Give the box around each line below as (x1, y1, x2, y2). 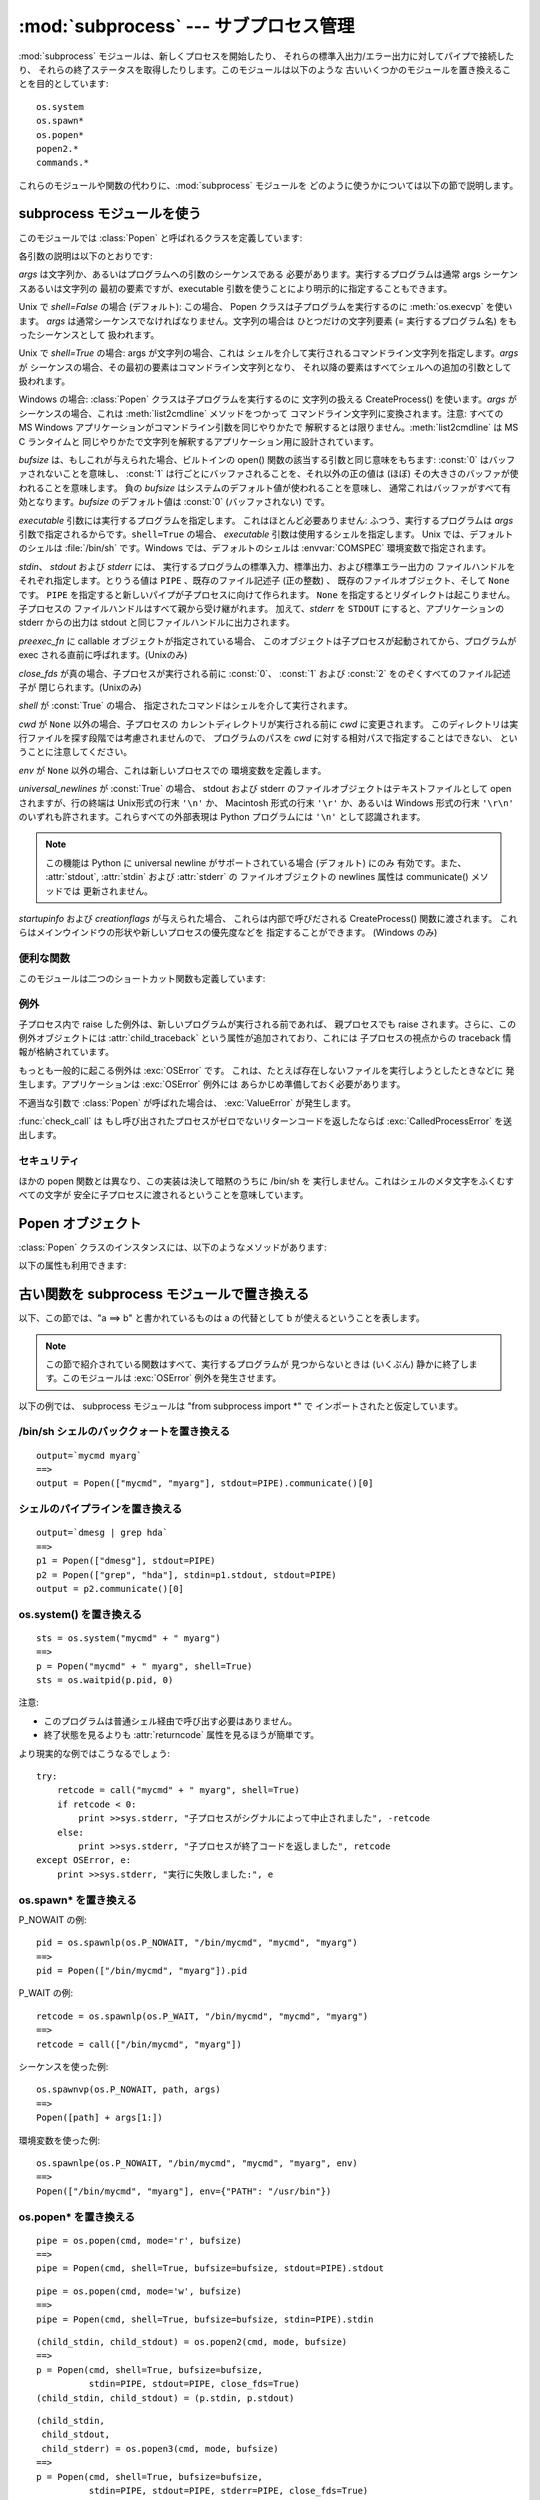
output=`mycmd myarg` (36, 1450, 142, 1461)
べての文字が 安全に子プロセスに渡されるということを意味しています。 (18, 1188, 309, 1200)
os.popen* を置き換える (18, 2210, 135, 2224)
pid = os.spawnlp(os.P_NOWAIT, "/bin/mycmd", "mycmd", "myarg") (36, 1937, 359, 1949)
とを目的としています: (18, 78, 109, 90)
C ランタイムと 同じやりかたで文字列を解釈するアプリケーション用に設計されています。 (18, 435, 379, 447)
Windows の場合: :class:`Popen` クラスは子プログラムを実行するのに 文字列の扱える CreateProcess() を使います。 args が (18, 393, 517, 405)
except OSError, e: (36, 1855, 132, 1866)
